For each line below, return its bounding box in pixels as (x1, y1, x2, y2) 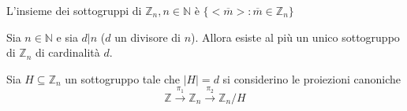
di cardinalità (35, 44, 100, 61)
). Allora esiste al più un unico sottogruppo (191, 28, 400, 45)
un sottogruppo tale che (65, 70, 180, 87)
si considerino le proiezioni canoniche (222, 70, 401, 87)
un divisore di (114, 28, 181, 45)
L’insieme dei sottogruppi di (6, 2, 142, 18)
